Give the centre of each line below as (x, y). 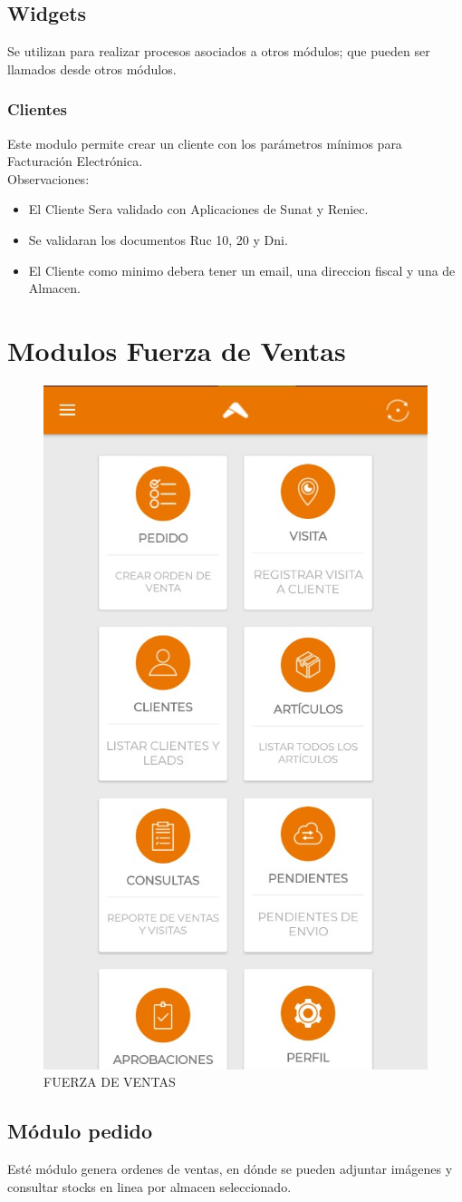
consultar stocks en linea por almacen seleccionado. (149, 1186)
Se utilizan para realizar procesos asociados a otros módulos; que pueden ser (219, 51)
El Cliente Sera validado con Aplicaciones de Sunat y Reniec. (198, 209)
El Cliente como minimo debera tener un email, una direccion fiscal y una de (242, 270)
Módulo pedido (80, 1131)
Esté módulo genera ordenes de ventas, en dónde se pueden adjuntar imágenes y (230, 1169)
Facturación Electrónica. (75, 161)
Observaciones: (48, 178)
